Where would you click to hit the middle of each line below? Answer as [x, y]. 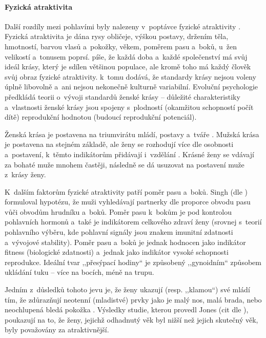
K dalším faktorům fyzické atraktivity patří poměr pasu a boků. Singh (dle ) [126, 191]
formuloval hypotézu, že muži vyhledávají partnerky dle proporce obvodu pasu [128, 202]
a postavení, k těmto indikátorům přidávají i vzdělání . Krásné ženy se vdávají [129, 154]
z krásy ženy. [25, 174]
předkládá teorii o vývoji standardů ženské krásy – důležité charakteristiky [122, 96]
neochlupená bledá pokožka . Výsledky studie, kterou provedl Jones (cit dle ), [127, 309]
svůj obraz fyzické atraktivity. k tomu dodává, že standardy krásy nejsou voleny [130, 76]
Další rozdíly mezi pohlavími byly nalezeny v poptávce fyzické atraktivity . [123, 26]
